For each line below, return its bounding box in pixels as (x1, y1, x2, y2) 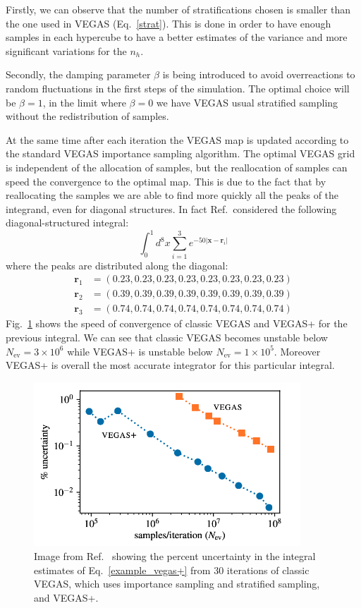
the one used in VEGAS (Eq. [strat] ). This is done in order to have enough (6, 16, 331, 30)
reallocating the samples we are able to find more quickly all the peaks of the (6, 188, 339, 202)
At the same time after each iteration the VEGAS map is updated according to (6, 132, 349, 147)
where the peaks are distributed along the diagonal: (6, 257, 228, 272)
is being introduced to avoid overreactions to (162, 67, 355, 82)
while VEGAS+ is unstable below (67, 343, 213, 358)
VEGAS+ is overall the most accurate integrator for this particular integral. (6, 358, 335, 372)
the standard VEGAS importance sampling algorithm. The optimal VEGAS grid (6, 146, 355, 161)
